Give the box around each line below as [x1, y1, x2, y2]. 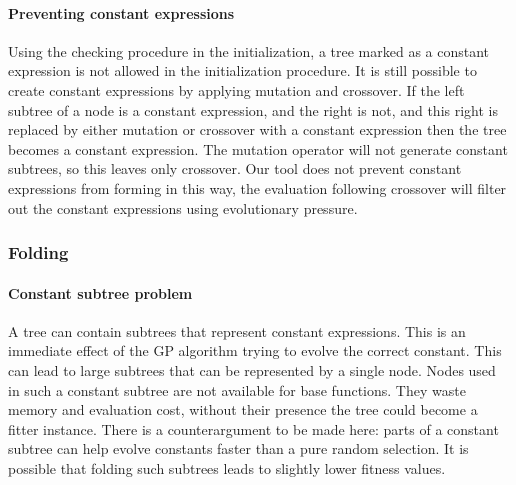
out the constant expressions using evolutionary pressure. [8, 197, 358, 218]
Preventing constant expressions [8, 2, 235, 23]
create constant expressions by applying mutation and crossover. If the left [8, 79, 465, 100]
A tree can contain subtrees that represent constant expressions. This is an [8, 320, 466, 341]
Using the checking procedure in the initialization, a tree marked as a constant [8, 40, 490, 61]
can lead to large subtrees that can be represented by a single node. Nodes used [8, 359, 496, 380]
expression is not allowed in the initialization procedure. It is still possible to [8, 60, 477, 81]
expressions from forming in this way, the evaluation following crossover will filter [8, 177, 507, 198]
